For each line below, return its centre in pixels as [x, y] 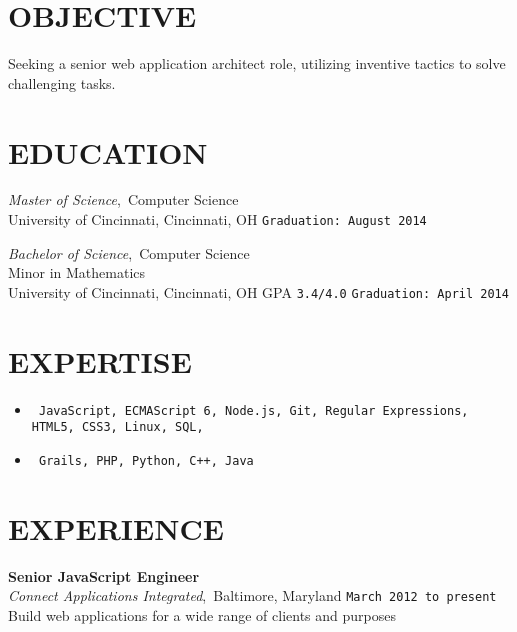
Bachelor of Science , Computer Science [129, 252]
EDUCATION [108, 151]
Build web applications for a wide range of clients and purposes [202, 615]
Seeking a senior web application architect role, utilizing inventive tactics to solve [257, 63]
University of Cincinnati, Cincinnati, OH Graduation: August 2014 [217, 219]
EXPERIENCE [116, 527]
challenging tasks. [62, 82]
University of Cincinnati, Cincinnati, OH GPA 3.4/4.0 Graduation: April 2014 [258, 291]
